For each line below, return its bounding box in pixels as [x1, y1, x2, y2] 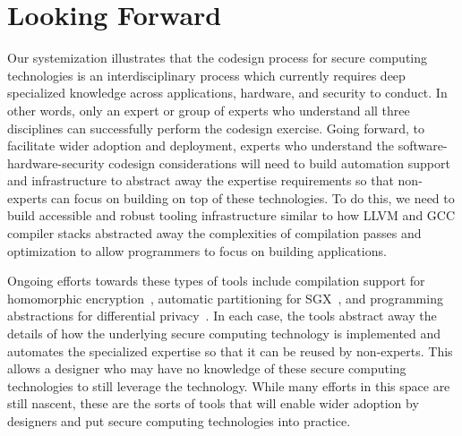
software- [398, 136, 448, 155]
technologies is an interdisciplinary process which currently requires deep [7, 65, 406, 84]
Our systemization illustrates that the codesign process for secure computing [7, 48, 428, 67]
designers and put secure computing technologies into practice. [7, 412, 351, 430]
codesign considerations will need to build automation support [108, 153, 450, 172]
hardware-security [7, 153, 105, 172]
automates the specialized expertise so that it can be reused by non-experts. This [7, 341, 453, 360]
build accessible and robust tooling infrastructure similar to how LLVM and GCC [7, 206, 456, 225]
